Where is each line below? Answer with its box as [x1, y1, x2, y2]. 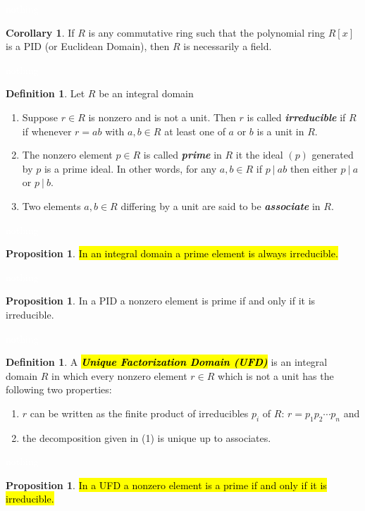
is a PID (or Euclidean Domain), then [6, 39, 170, 54]
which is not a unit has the [218, 368, 334, 383]
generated [311, 147, 354, 162]
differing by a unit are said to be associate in [120, 198, 321, 213]
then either [290, 161, 338, 176]
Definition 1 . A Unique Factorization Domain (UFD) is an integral [6, 355, 328, 369]
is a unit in [256, 123, 304, 138]
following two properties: [6, 382, 112, 397]
